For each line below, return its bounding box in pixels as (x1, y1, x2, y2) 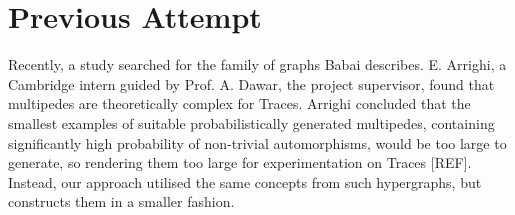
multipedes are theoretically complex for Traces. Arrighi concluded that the (8, 93, 471, 114)
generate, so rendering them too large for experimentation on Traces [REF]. (8, 152, 472, 173)
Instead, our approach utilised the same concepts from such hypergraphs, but (8, 171, 482, 192)
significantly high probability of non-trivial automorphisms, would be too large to (8, 132, 507, 153)
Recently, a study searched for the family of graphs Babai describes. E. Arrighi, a (8, 54, 507, 75)
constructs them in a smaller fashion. (8, 191, 235, 212)
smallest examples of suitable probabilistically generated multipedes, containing (8, 112, 495, 133)
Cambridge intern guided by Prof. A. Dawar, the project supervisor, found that (8, 73, 495, 94)
